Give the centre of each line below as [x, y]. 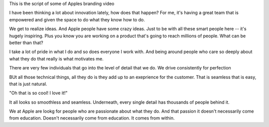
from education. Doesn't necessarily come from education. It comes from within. [92, 118]
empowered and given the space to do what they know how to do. [77, 19]
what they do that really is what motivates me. [57, 59]
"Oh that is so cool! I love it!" [38, 93]
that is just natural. [28, 84]
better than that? [26, 43]
